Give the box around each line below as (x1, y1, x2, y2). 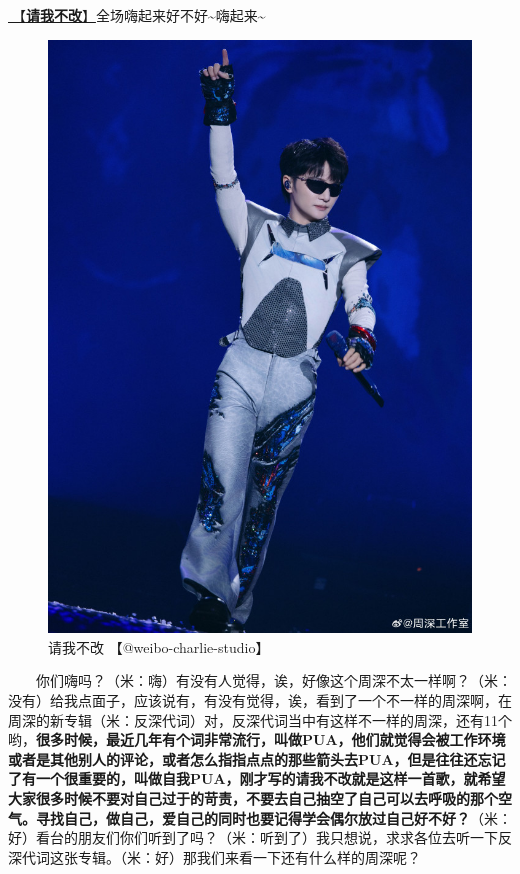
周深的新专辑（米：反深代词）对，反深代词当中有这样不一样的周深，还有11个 (8, 709, 512, 730)
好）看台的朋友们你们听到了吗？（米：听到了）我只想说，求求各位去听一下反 (8, 827, 512, 848)
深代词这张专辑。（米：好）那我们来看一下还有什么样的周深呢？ (8, 846, 421, 867)
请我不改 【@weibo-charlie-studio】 (48, 636, 270, 657)
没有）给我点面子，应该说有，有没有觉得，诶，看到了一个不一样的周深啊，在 (8, 689, 512, 710)
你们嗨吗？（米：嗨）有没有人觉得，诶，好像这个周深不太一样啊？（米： (36, 670, 512, 691)
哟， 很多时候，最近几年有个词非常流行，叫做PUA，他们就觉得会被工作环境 (8, 729, 506, 750)
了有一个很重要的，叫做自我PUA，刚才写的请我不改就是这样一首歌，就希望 (8, 768, 506, 789)
